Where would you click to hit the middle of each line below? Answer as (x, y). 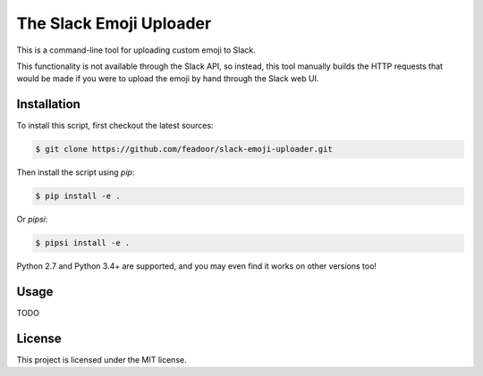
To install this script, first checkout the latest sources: (115, 126)
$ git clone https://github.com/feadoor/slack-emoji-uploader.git (184, 149)
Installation (48, 104)
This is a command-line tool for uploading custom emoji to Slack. (136, 50)
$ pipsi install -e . (83, 243)
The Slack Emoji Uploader (114, 23)
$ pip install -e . (78, 196)
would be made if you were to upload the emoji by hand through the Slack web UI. (168, 79)
